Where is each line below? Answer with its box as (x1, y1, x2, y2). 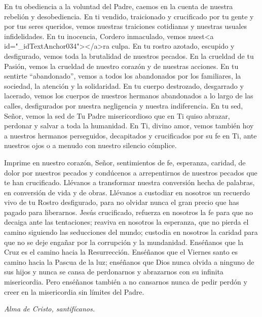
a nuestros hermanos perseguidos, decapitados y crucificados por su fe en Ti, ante (4, 130, 257, 140)
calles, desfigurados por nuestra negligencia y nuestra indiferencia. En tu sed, (4, 100, 243, 111)
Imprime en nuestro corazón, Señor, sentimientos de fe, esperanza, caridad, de (4, 157, 246, 167)
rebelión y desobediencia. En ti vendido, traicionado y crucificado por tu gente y (4, 11, 254, 21)
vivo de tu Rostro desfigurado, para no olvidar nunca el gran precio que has (4, 197, 239, 207)
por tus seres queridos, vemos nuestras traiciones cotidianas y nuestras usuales (4, 21, 247, 31)
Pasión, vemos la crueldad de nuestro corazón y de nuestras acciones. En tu (4, 60, 239, 71)
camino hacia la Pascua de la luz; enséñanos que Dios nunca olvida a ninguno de (4, 256, 254, 267)
